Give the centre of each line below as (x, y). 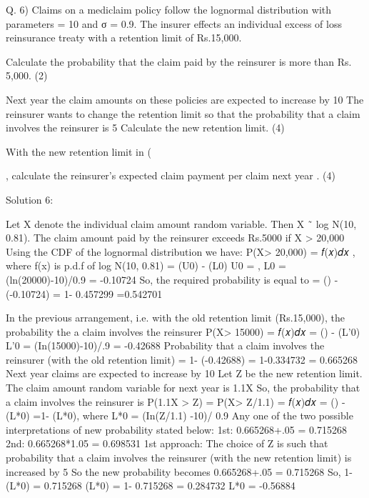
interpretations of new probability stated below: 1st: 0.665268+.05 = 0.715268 (176, 429)
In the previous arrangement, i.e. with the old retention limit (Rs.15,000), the (175, 318)
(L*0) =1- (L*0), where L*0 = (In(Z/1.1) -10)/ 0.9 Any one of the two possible (180, 415)
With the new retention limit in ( (79, 151)
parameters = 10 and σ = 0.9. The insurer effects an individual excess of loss (174, 23)
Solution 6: (30, 199)
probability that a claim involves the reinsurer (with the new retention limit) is (179, 458)
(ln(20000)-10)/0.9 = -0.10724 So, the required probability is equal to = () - (172, 279)
